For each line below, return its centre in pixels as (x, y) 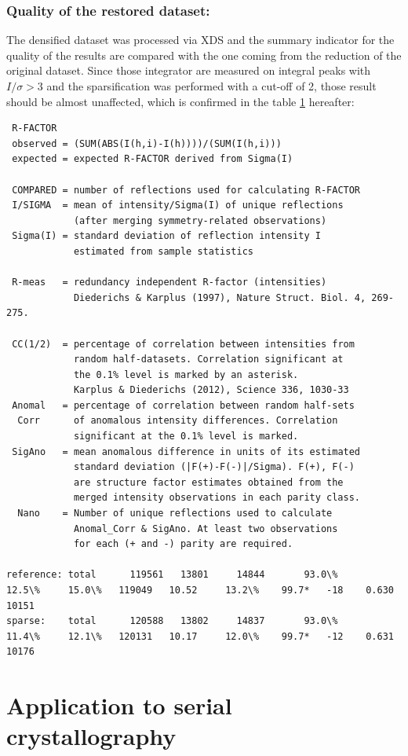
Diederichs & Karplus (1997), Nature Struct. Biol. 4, (220, 297)
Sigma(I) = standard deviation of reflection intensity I (166, 236)
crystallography (91, 736)
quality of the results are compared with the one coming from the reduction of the (204, 55)
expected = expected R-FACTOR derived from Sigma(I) (153, 159)
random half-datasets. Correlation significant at (208, 360)
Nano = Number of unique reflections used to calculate (175, 514)
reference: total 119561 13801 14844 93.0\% (172, 575)
